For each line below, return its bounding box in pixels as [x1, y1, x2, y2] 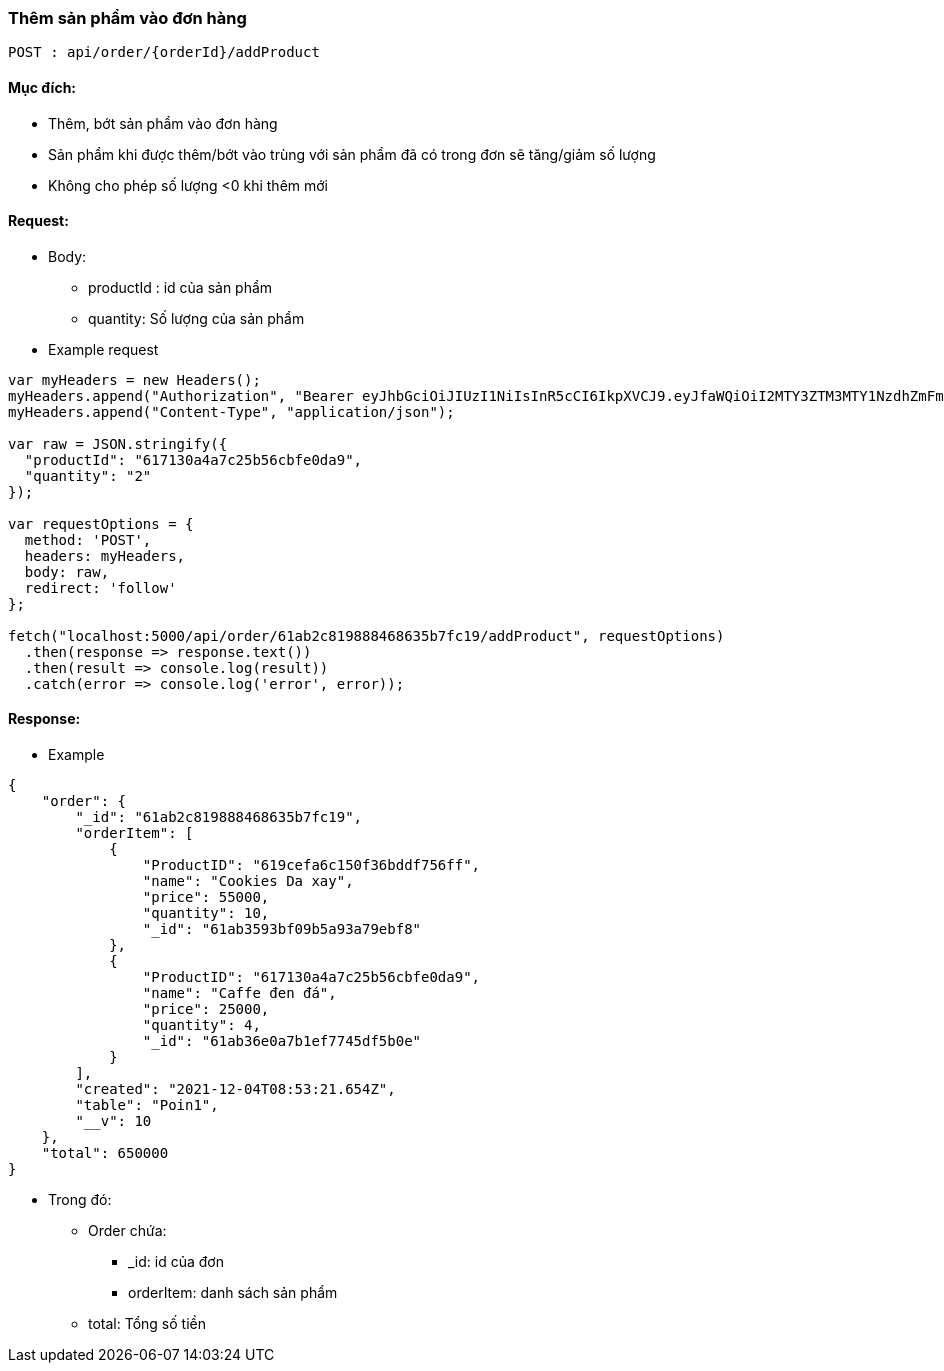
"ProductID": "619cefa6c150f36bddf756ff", [142, 857, 481, 874]
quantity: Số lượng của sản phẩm [88, 309, 305, 327]
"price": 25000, [142, 1001, 270, 1018]
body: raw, [24, 563, 110, 580]
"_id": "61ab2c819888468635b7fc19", [75, 809, 363, 826]
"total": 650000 [41, 1145, 169, 1162]
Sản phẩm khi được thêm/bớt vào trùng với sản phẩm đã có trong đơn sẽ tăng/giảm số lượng [48, 145, 656, 163]
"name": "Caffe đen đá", [142, 985, 337, 1002]
